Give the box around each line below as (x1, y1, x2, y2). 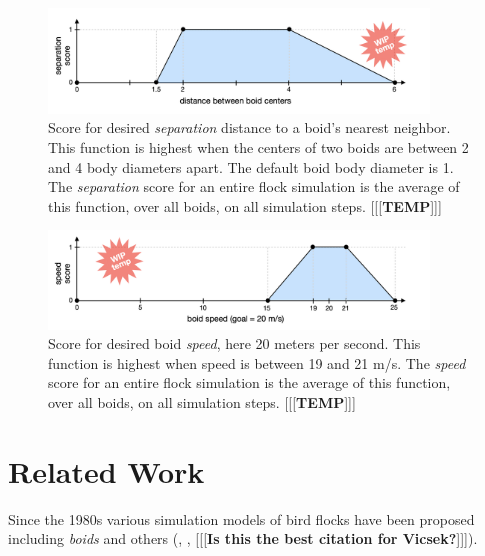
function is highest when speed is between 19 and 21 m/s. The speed (48, 352, 466, 373)
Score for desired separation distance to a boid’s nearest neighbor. (48, 117, 451, 138)
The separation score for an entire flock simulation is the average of (48, 176, 460, 197)
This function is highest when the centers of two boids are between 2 (48, 137, 469, 158)
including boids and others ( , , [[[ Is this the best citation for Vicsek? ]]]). (8, 528, 478, 549)
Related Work (8, 450, 205, 491)
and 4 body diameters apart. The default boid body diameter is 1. (48, 156, 454, 177)
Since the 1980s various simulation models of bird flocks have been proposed (8, 508, 475, 529)
